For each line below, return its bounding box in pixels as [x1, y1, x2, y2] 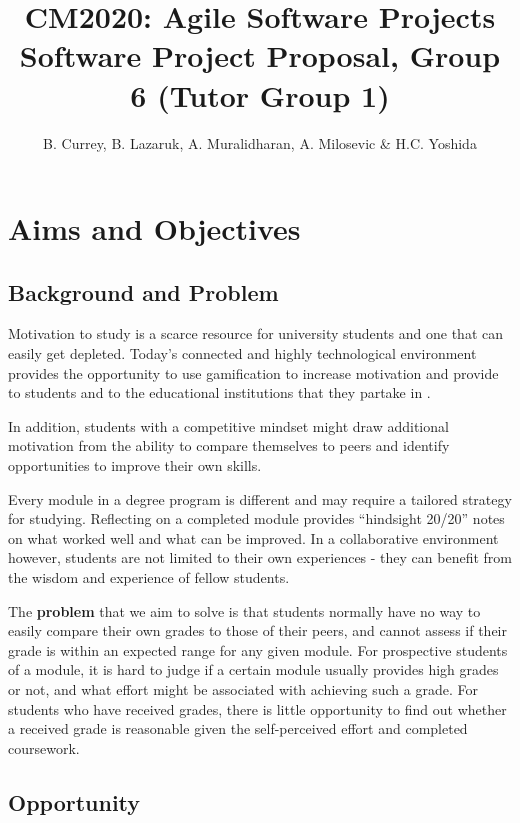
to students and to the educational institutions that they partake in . [8, 382, 431, 403]
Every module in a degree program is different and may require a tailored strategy [8, 488, 512, 509]
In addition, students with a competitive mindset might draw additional [8, 415, 449, 436]
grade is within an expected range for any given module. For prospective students [8, 639, 508, 660]
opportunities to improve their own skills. [8, 455, 262, 476]
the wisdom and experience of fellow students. [8, 567, 290, 588]
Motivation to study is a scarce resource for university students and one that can [8, 323, 503, 344]
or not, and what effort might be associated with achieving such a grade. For [8, 678, 478, 699]
